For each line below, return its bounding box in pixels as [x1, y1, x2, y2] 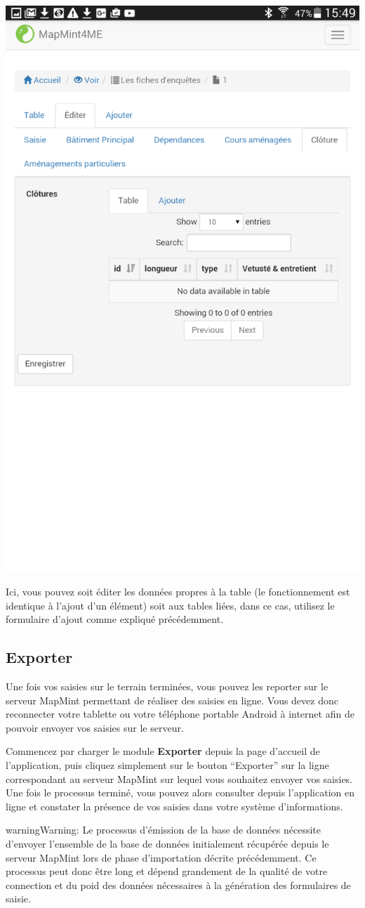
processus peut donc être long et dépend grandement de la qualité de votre [6, 864, 328, 879]
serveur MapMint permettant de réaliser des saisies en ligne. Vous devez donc [6, 692, 338, 707]
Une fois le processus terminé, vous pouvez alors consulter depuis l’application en [6, 785, 354, 800]
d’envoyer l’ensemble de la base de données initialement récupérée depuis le [6, 836, 329, 850]
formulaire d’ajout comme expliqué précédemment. [6, 612, 224, 626]
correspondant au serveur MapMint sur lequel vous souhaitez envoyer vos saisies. [6, 771, 353, 786]
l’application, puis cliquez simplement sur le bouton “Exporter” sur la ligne [6, 757, 329, 772]
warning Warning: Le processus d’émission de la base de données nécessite [6, 822, 321, 837]
